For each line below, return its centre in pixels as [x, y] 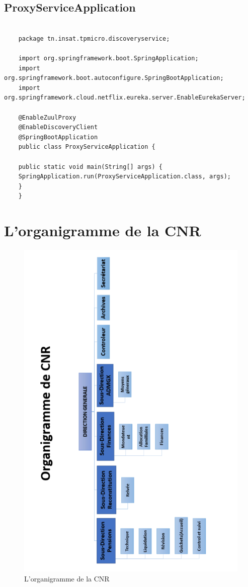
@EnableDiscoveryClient [58, 127]
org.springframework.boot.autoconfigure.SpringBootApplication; [114, 78]
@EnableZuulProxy [47, 117]
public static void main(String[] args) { [90, 167]
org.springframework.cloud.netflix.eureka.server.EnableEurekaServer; [125, 98]
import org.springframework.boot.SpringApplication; [108, 58]
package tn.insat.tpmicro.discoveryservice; [94, 38]
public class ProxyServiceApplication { [87, 147]
